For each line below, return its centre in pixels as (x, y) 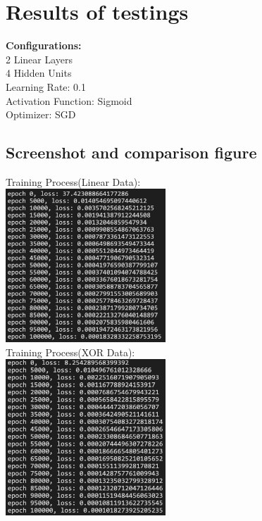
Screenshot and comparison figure (131, 152)
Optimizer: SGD (41, 114)
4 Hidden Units (39, 73)
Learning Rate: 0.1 (46, 86)
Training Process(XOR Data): (70, 352)
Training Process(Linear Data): (73, 181)
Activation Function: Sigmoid (69, 100)
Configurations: (44, 45)
